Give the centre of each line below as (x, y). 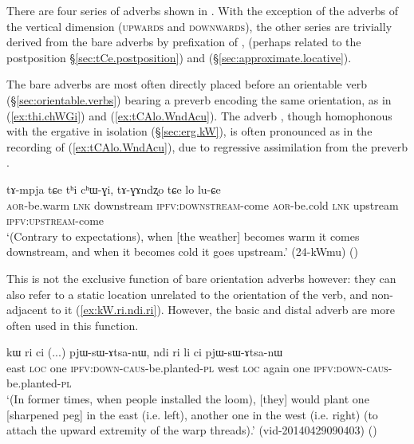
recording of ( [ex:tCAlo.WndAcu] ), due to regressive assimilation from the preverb (207, 146)
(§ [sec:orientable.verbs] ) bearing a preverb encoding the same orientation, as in (199, 99)
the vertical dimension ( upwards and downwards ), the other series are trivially (199, 26)
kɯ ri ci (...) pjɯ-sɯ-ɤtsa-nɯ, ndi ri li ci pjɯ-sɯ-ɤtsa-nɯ (145, 352)
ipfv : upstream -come (55, 220)
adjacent (27, 310)
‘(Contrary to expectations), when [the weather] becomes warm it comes (183, 236)
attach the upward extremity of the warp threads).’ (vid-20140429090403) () (192, 430)
